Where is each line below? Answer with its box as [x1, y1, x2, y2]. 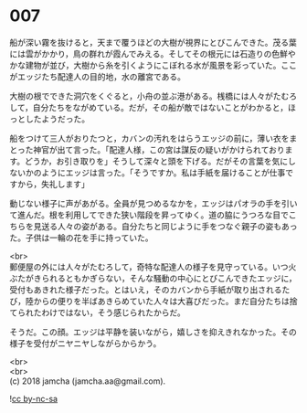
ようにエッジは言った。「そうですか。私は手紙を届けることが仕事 [40, 166, 286, 178]
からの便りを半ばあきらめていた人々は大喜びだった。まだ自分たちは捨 [33, 295, 298, 306]
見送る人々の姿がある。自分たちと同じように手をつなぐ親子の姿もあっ [33, 220, 298, 231]
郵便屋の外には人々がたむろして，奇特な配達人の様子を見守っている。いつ [9, 261, 289, 272]
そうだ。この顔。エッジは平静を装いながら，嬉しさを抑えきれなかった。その [9, 326, 297, 337]
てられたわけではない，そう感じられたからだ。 [9, 307, 185, 318]
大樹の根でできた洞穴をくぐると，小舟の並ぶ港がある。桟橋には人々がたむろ [9, 90, 298, 101]
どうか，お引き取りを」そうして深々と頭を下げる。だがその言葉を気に [24, 155, 289, 166]
